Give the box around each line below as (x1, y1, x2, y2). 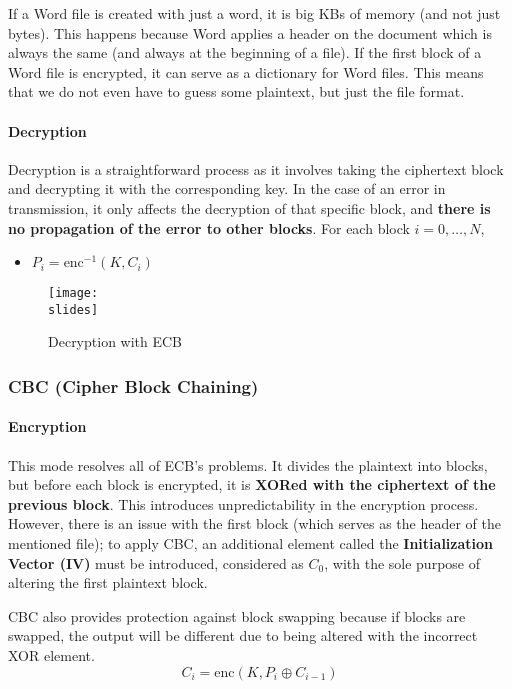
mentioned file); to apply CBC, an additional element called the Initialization (8, 533, 494, 554)
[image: (48, 286, 99, 301)
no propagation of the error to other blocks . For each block (8, 217, 410, 238)
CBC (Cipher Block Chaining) (8, 373, 259, 398)
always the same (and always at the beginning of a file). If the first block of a (8, 42, 482, 63)
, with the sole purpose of (324, 552, 480, 573)
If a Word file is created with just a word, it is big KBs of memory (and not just (8, 3, 501, 23)
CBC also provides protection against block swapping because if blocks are (8, 605, 466, 626)
